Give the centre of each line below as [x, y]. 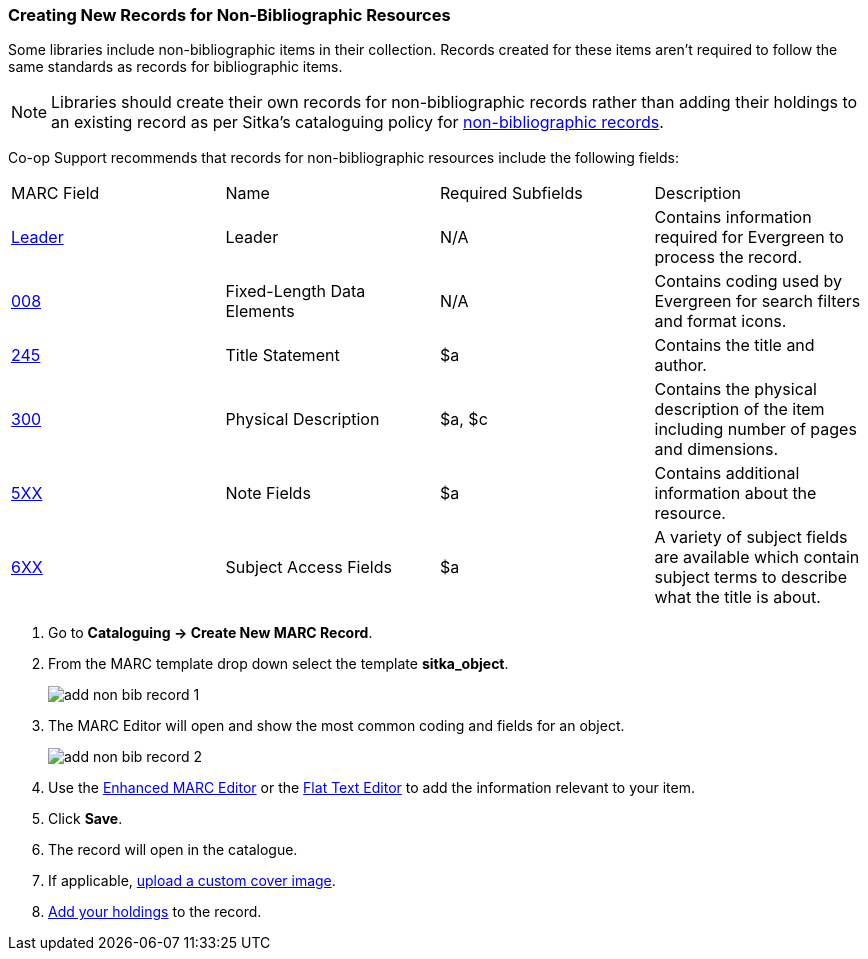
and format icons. [720, 321]
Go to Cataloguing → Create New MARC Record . [210, 633]
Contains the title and [734, 345]
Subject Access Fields [308, 567]
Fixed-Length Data [295, 291]
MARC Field [55, 193]
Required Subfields [511, 193]
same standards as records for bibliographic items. [175, 67]
